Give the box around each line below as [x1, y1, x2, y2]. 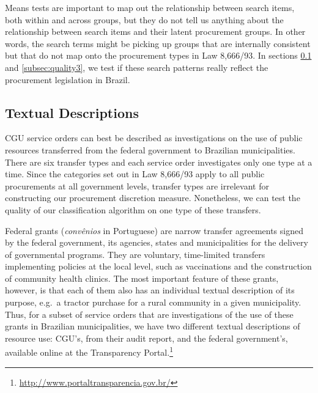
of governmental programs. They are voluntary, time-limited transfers [5, 248, 265, 260]
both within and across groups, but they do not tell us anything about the [5, 13, 284, 26]
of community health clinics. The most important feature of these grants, [5, 271, 279, 284]
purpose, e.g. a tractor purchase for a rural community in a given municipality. [5, 296, 301, 309]
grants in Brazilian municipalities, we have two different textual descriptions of [5, 320, 300, 332]
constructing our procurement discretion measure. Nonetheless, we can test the [5, 191, 300, 204]
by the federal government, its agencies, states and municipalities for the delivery [5, 236, 308, 249]
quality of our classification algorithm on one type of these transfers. [5, 203, 261, 216]
